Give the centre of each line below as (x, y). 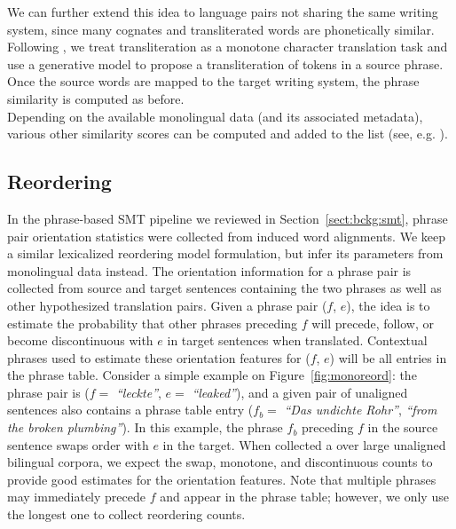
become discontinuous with (80, 340)
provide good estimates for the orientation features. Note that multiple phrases (222, 479)
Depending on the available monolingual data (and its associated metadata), (215, 116)
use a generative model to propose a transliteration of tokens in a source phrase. (225, 63)
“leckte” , (139, 392)
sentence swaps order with (78, 444)
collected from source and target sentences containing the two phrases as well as (224, 288)
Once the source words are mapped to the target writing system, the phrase (213, 81)
